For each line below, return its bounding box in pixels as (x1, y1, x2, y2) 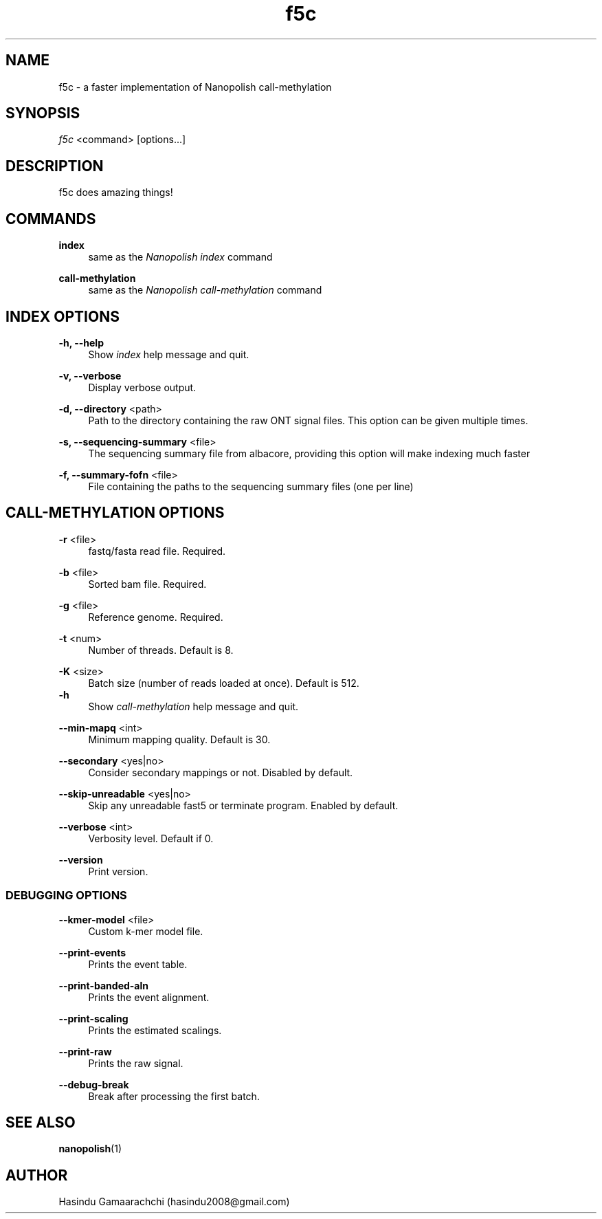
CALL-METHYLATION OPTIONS (5, 504, 225, 522)
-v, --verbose (58, 369, 122, 382)
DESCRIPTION (5, 157, 104, 175)
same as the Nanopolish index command (88, 251, 273, 263)
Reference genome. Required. (88, 611, 223, 623)
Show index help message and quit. (88, 348, 249, 360)
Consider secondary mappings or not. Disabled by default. (88, 766, 353, 778)
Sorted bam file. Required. (88, 578, 207, 590)
